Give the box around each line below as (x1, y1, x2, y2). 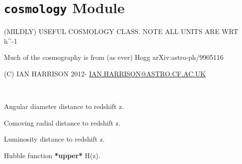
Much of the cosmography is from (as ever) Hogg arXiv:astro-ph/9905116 (4, 52, 223, 62)
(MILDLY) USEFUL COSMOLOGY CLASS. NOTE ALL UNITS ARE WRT (4, 26, 239, 36)
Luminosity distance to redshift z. (4, 134, 105, 144)
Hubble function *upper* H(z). (4, 150, 101, 160)
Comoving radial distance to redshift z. (4, 117, 121, 128)
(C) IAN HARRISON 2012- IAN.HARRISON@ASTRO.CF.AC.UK (4, 69, 206, 79)
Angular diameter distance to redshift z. (4, 101, 124, 111)
